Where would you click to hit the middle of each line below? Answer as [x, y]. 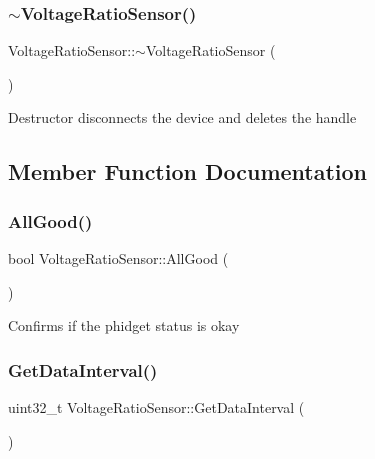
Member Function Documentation [188, 171]
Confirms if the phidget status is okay [124, 325]
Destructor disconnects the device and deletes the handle [182, 117]
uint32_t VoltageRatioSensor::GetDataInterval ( [156, 407]
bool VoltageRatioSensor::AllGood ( [118, 258]
